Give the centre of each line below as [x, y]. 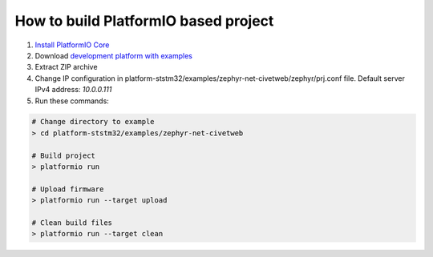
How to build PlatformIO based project [144, 21]
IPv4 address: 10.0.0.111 [73, 90]
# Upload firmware [68, 189]
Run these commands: [72, 101]
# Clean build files [72, 223]
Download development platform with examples [113, 55]
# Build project [64, 155]
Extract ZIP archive [66, 67]
